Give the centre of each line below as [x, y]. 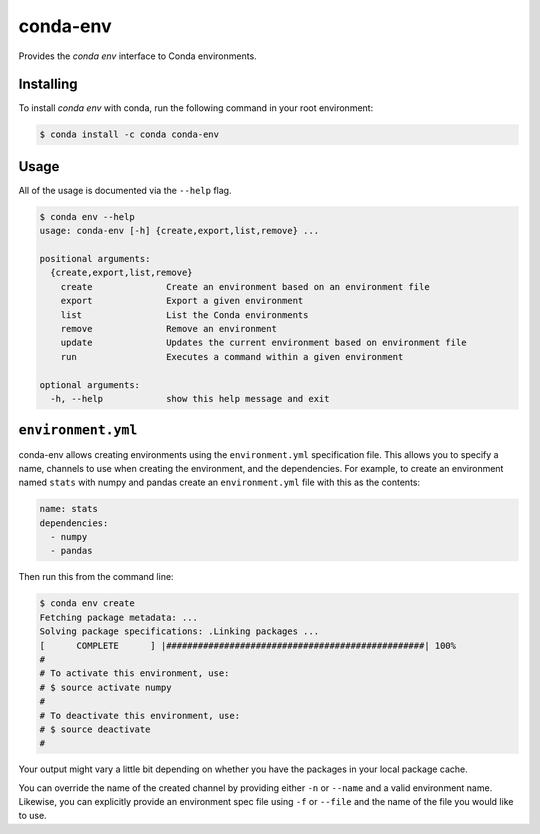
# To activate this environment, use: [134, 673]
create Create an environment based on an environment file [245, 286]
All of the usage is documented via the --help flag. [125, 190]
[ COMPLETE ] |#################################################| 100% [248, 645]
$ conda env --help [87, 216]
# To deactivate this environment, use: [139, 715]
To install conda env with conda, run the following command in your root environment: [196, 108]
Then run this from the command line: [96, 577]
